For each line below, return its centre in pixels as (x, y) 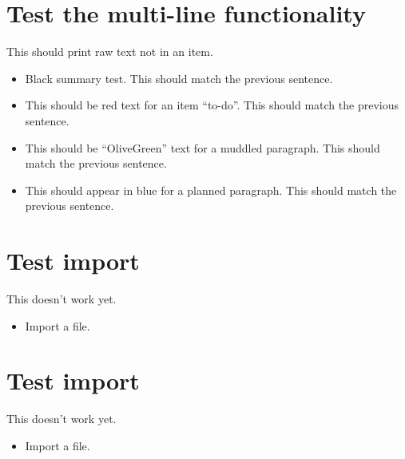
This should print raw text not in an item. (110, 51)
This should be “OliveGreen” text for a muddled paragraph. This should (202, 147)
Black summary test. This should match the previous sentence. (179, 78)
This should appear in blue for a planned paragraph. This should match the (211, 190)
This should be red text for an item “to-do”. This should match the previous (212, 105)
